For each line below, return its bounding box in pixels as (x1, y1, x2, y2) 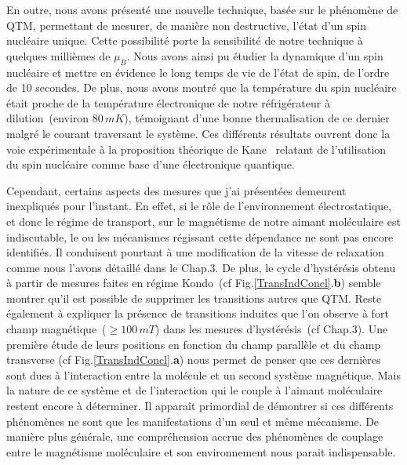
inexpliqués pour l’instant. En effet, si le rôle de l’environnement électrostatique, (6, 198, 392, 214)
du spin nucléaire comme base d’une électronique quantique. (6, 156, 295, 173)
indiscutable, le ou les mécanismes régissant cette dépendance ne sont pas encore (6, 228, 394, 245)
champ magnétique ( (6, 321, 107, 337)
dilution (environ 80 (6, 110, 104, 126)
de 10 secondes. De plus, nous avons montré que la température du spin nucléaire (6, 79, 397, 96)
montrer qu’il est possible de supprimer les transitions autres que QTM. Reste (6, 289, 382, 306)
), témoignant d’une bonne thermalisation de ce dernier (124, 110, 390, 126)
